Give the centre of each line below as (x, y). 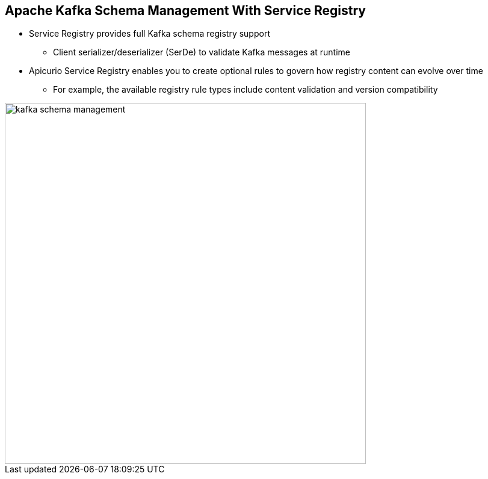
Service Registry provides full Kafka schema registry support (150, 34)
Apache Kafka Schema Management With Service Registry (185, 11)
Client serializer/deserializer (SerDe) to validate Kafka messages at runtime (202, 52)
